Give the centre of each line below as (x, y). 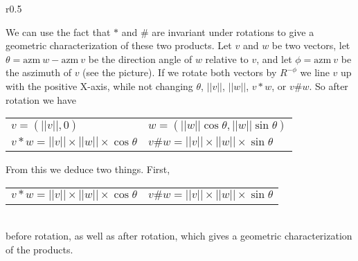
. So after (329, 85)
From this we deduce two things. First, (88, 169)
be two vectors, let (311, 45)
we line (315, 72)
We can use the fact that (58, 31)
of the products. (39, 249)
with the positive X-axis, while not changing (99, 85)
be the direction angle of (140, 58)
